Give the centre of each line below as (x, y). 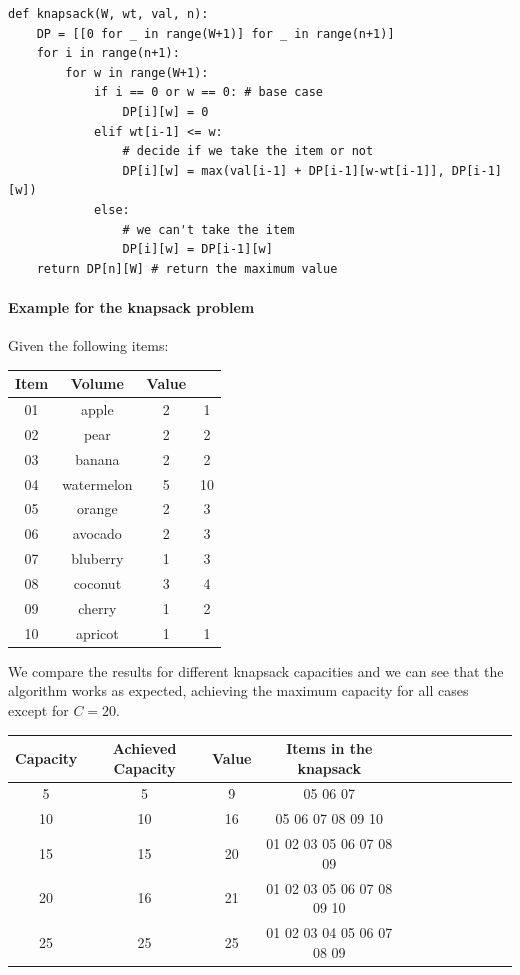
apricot (97, 632)
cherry (97, 607)
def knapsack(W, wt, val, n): (108, 14)
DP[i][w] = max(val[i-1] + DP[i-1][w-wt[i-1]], (283, 170)
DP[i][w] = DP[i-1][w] (197, 249)
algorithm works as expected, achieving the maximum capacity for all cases (238, 690)
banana (97, 458)
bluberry (97, 558)
